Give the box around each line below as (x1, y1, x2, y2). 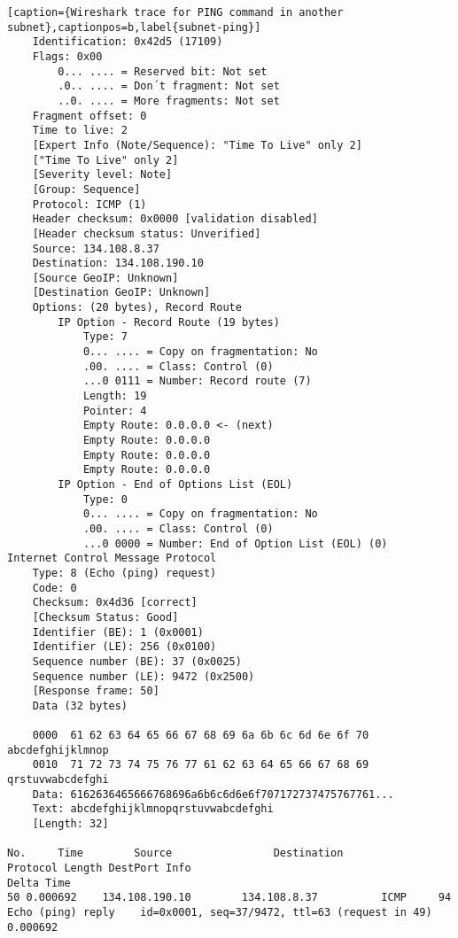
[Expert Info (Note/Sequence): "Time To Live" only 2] (32, 138, 362, 151)
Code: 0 (32, 581, 77, 594)
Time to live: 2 (32, 124, 128, 137)
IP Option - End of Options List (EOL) (58, 478, 293, 491)
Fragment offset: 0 (32, 109, 147, 122)
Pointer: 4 (82, 404, 147, 417)
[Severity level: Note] (32, 168, 173, 182)
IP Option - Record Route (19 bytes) (58, 315, 280, 329)
